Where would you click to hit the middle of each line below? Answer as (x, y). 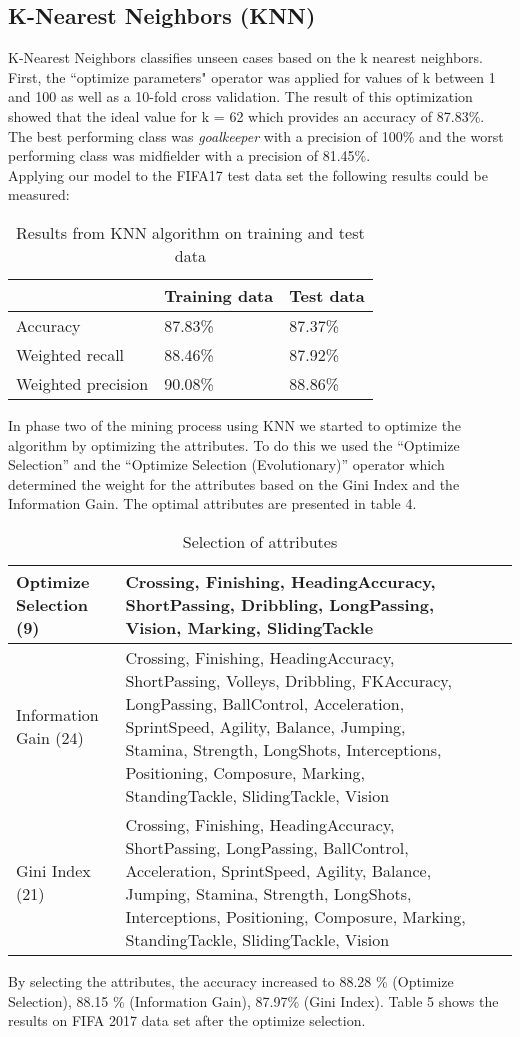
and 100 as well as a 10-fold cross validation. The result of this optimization (240, 96)
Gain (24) (50, 738)
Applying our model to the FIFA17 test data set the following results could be (248, 174)
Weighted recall (70, 354)
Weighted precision (82, 383)
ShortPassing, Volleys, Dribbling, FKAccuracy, (288, 680)
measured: (39, 194)
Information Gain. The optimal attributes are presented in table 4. (212, 503)
